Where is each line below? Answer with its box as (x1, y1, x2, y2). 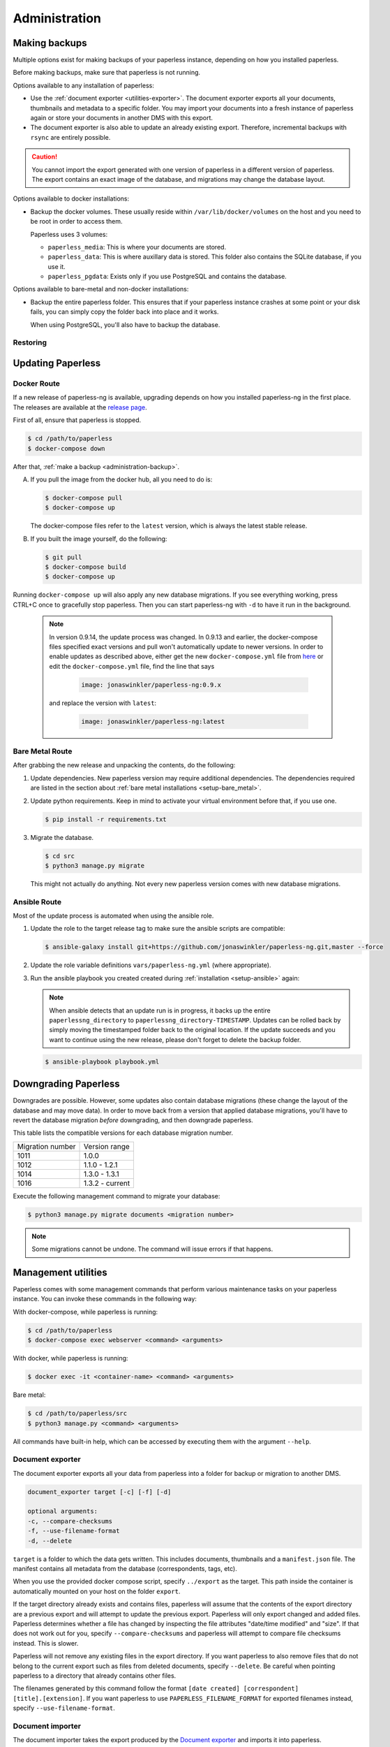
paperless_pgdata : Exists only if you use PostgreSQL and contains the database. (47, 273, 287, 281)
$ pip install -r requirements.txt (45, 815, 167, 823)
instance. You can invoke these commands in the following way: (13, 1295, 197, 1303)
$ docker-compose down (27, 444, 105, 452)
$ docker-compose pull (45, 493, 123, 502)
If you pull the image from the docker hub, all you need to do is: (30, 475, 213, 484)
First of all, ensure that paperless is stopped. (13, 416, 142, 424)
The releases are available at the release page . (13, 403, 148, 412)
